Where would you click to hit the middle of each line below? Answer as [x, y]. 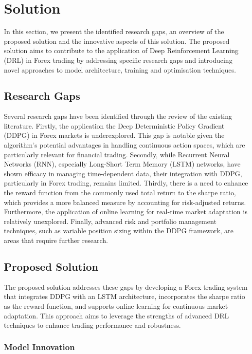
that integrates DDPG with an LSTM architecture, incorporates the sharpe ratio [125, 296]
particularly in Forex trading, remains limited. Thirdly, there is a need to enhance [126, 183]
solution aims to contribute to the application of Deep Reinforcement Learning [121, 50]
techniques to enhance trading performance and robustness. [92, 325]
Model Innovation [39, 346]
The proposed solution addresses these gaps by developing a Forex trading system [126, 287]
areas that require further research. [56, 240]
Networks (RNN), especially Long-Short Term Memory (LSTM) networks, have [122, 164]
